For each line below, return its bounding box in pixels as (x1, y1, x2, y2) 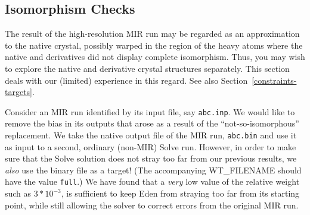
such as (5, 187, 32, 200)
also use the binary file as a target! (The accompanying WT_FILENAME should (5, 163, 302, 176)
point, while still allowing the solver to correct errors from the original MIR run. (5, 198, 299, 211)
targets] (5, 86, 33, 98)
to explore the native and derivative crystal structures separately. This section (5, 62, 290, 74)
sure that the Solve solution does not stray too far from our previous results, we (5, 152, 297, 165)
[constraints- (252, 74, 297, 86)
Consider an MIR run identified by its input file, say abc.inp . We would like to (5, 105, 295, 118)
